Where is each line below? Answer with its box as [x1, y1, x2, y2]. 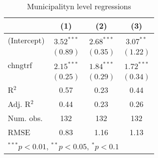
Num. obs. [8, 112, 43, 123]
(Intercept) [8, 35, 45, 46]
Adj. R [8, 98, 31, 109]
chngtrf [8, 59, 32, 70]
